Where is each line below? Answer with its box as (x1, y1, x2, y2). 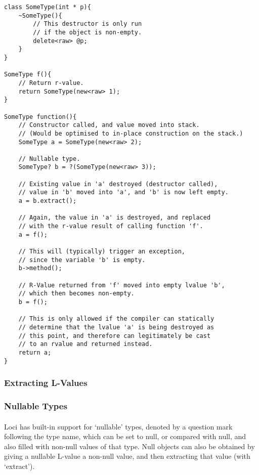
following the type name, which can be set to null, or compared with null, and (4, 431, 246, 442)
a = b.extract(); (18, 197, 77, 205)
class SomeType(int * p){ (4, 4, 91, 11)
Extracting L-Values (4, 376, 88, 389)
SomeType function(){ (4, 113, 77, 120)
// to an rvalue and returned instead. (18, 340, 153, 348)
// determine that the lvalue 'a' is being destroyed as (18, 323, 214, 331)
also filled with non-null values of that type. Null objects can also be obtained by (4, 441, 255, 451)
